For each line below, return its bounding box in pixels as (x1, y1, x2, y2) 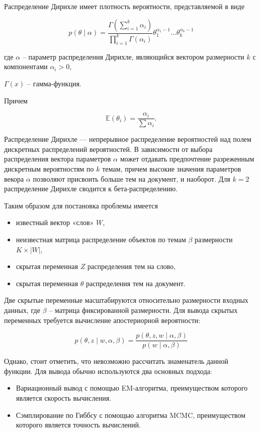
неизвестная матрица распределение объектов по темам (16, 234, 186, 244)
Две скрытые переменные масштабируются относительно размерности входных (4, 295, 248, 305)
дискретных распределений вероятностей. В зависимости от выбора (4, 143, 213, 154)
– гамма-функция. (27, 78, 82, 88)
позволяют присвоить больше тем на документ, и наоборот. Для (33, 173, 230, 184)
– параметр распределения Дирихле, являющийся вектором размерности (22, 51, 244, 62)
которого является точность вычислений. (16, 419, 141, 430)
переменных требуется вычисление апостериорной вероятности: (4, 314, 200, 325)
